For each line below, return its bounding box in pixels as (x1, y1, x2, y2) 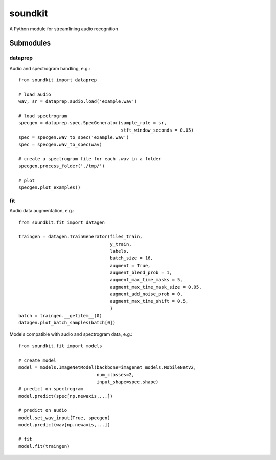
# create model (18, 357, 57, 363)
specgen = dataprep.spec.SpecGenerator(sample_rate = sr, (18, 120, 167, 126)
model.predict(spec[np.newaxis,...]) (18, 393, 113, 399)
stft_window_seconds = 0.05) (121, 127, 194, 133)
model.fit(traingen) (18, 443, 70, 449)
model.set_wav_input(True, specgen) (18, 414, 110, 421)
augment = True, (110, 262, 151, 268)
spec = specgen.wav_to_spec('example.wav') (18, 135, 129, 140)
